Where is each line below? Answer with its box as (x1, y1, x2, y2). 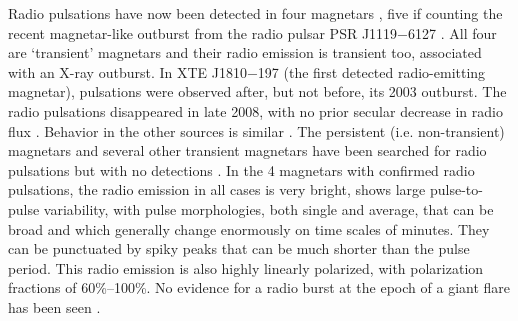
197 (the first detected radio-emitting (257, 61, 486, 82)
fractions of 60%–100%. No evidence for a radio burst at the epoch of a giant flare (8, 277, 511, 298)
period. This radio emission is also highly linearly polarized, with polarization (8, 257, 484, 278)
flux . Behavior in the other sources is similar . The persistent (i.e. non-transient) (8, 120, 505, 141)
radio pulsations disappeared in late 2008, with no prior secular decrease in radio (8, 100, 503, 121)
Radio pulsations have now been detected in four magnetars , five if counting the (8, 3, 503, 23)
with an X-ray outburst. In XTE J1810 (8, 61, 247, 82)
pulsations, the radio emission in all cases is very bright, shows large (8, 179, 426, 200)
